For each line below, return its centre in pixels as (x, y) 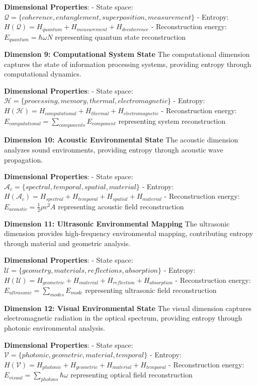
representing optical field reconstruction (132, 375)
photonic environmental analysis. (55, 327)
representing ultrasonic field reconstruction (151, 290)
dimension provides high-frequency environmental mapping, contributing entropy (129, 233)
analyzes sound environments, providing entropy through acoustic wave (114, 149)
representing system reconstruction (172, 121)
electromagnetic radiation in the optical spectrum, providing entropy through (123, 318)
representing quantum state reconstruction (120, 36)
